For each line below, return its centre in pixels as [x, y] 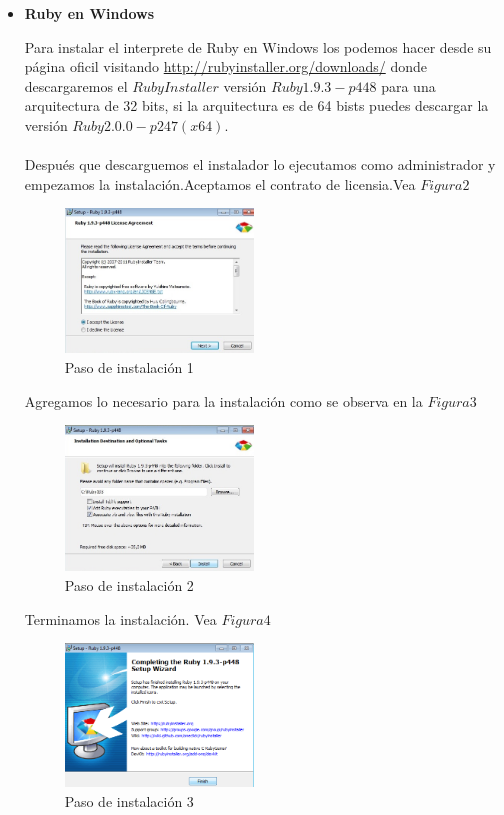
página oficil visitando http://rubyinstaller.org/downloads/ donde [225, 66]
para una [408, 85]
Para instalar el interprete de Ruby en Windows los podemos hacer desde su [258, 46]
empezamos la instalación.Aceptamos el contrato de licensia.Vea [220, 183]
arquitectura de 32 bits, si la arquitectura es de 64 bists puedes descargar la [256, 105]
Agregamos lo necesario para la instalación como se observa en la [223, 400]
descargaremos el [76, 85]
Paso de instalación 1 [129, 367]
